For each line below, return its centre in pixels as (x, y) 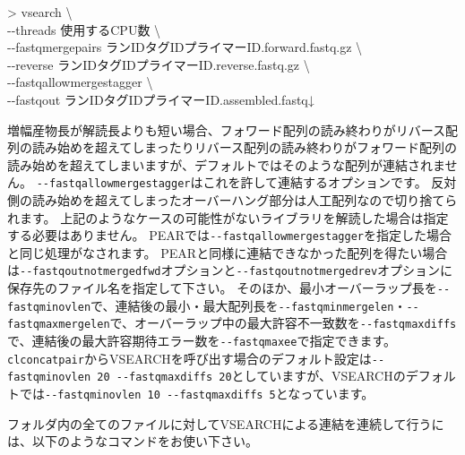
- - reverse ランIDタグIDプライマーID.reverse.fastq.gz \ (159, 64)
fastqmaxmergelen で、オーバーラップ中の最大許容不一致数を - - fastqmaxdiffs (232, 323)
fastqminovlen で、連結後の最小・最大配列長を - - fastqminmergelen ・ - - (213, 305)
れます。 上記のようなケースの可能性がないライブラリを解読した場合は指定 (228, 217)
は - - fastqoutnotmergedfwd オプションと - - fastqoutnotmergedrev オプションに (230, 270)
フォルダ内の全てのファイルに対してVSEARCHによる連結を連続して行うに (226, 423)
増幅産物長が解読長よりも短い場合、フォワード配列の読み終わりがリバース (227, 129)
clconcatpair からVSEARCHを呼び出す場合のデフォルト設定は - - (196, 358)
